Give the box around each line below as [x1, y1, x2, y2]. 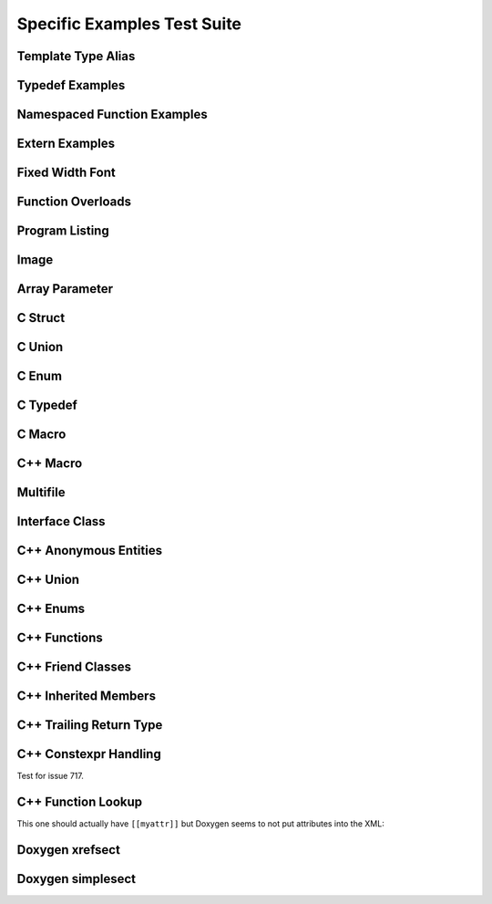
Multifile [16, 484, 66, 501]
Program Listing [16, 223, 109, 239]
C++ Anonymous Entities [16, 543, 163, 558]
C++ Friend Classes [16, 660, 132, 675]
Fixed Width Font [16, 165, 116, 181]
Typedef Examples [16, 78, 126, 93]
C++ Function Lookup [16, 795, 143, 810]
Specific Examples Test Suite [16, 14, 241, 34]
